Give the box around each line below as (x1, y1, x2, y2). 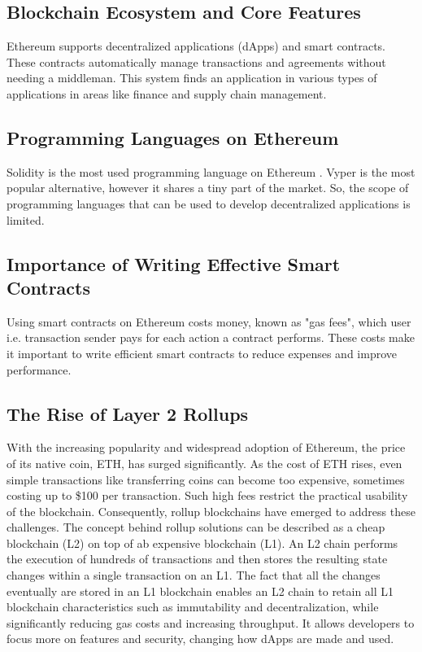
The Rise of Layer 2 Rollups (7, 400, 249, 426)
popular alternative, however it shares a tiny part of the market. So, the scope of (7, 179, 409, 196)
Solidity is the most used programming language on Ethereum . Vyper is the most (7, 163, 415, 180)
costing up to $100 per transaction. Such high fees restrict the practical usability (7, 487, 408, 504)
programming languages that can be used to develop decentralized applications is (7, 195, 411, 212)
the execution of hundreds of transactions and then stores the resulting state (7, 550, 388, 567)
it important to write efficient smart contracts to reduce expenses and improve (7, 344, 397, 361)
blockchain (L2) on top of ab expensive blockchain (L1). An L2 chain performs (7, 534, 398, 551)
